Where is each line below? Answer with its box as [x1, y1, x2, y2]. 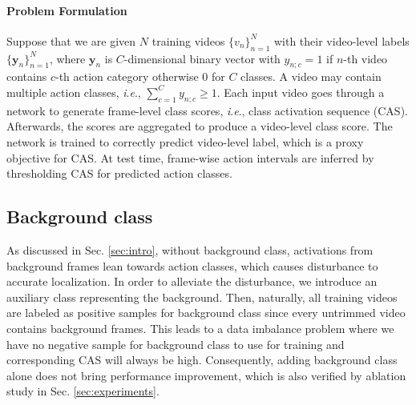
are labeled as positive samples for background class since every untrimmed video [6, 304, 406, 321]
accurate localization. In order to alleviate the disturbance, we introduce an [6, 273, 378, 290]
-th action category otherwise [55, 68, 199, 85]
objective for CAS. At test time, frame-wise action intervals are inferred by [6, 149, 374, 166]
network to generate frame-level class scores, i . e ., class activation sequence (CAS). [6, 102, 408, 118]
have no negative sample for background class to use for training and [6, 335, 345, 352]
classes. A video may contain [240, 68, 382, 85]
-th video [343, 50, 388, 66]
